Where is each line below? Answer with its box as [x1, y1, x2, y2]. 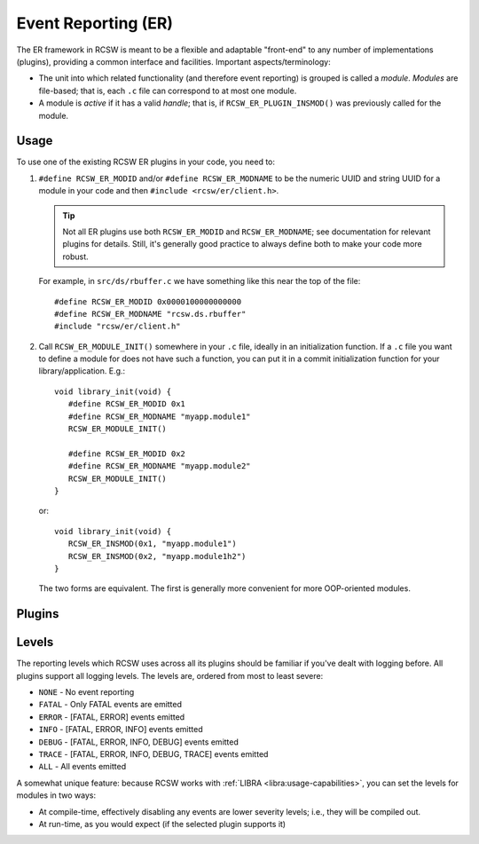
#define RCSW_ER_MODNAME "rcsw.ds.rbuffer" [54, 309, 247, 319]
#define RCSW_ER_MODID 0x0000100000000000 [54, 296, 242, 306]
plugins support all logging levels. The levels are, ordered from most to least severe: [16, 670, 324, 681]
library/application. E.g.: [38, 366, 126, 376]
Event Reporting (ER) [16, 13, 173, 33]
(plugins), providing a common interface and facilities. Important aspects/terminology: [16, 56, 332, 67]
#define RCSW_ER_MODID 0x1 [67, 399, 186, 409]
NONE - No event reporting [38, 687, 135, 698]
